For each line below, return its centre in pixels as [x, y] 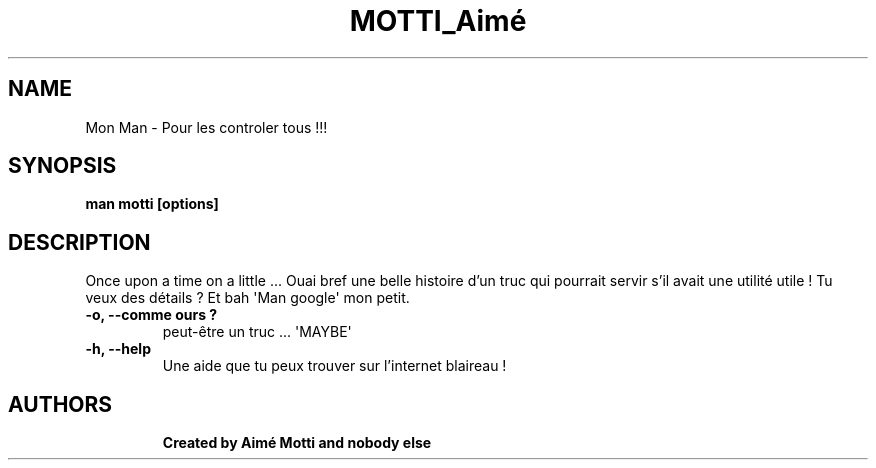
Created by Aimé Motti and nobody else [297, 443]
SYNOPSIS [62, 166]
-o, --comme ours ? [151, 315]
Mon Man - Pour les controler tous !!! [206, 127]
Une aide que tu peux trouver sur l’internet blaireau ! [334, 366]
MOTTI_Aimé [438, 21]
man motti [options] [152, 204]
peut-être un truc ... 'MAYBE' [257, 332]
